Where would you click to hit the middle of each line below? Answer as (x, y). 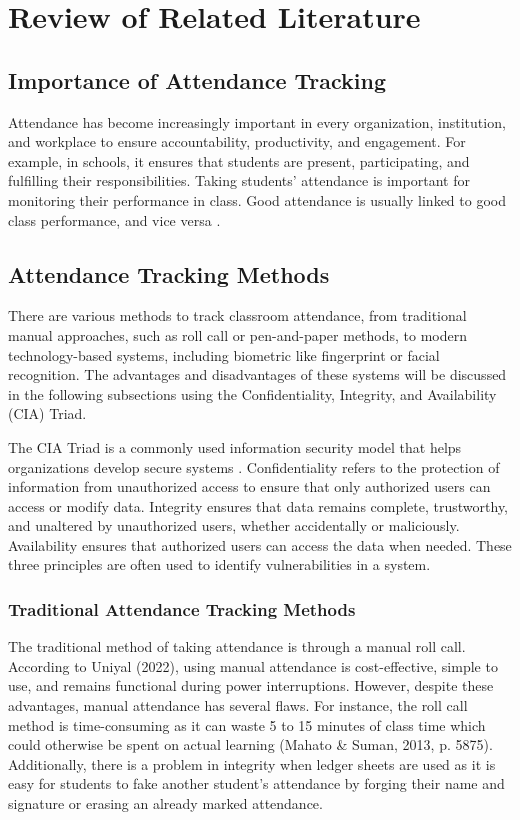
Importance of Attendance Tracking (197, 79)
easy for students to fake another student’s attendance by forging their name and (256, 783)
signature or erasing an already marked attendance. (165, 803)
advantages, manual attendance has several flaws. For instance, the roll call (238, 705)
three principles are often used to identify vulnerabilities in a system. (219, 564)
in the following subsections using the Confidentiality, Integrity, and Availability (252, 393)
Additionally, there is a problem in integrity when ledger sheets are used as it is (252, 763)
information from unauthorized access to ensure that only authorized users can (249, 486)
